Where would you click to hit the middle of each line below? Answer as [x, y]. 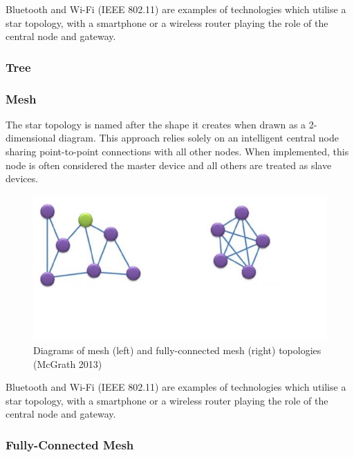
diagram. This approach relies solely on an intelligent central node [199, 138]
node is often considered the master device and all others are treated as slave [169, 165]
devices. [22, 178]
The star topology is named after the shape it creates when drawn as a [156, 124]
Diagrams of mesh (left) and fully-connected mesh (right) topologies [177, 350]
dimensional [31, 138]
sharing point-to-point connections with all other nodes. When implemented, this [177, 152]
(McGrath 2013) [68, 363]
